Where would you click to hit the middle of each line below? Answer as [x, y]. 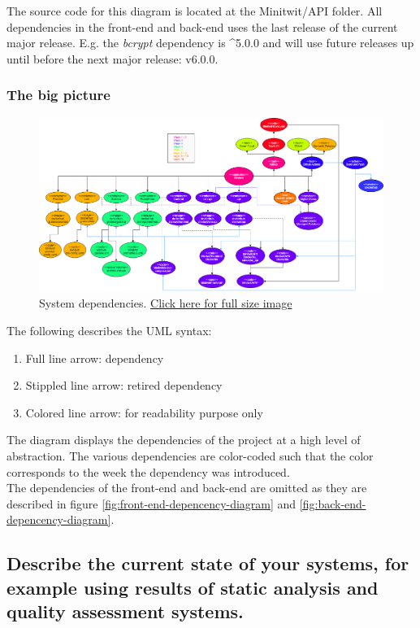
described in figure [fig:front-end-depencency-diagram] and [152, 503]
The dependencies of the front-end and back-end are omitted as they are [187, 488]
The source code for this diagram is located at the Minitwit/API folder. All [195, 11]
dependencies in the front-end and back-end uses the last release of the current [202, 26]
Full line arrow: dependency [95, 358]
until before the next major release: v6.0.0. [113, 58]
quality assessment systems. [125, 611]
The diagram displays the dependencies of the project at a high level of [184, 440]
